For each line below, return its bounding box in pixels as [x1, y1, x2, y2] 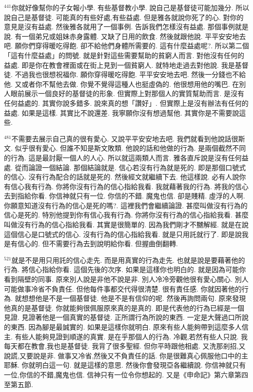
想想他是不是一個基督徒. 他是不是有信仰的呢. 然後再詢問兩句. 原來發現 [21, 293, 246, 303]
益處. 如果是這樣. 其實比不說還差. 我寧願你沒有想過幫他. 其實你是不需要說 [4, 107, 239, 118]
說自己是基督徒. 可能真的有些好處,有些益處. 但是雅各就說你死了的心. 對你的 [4, 12, 244, 22]
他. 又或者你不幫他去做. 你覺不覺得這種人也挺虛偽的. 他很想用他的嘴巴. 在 [4, 78, 239, 89]
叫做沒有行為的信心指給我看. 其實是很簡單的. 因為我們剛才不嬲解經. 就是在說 [4, 219, 249, 230]
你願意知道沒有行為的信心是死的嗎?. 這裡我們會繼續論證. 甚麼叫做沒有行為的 [4, 200, 248, 210]
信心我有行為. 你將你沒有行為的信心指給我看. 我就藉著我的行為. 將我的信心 [10, 181, 249, 191]
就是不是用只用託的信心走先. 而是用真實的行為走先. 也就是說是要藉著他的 [11, 255, 245, 265]
